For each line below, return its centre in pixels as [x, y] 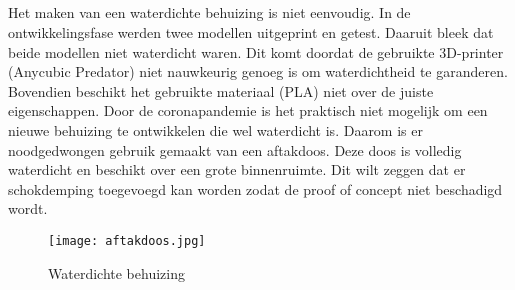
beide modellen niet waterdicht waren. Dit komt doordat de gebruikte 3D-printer [256, 51]
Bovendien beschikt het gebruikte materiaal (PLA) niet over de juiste [221, 90]
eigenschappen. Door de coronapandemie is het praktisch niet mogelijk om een [248, 110]
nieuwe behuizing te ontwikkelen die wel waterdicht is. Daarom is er [215, 129]
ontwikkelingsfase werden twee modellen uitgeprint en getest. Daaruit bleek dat [251, 31]
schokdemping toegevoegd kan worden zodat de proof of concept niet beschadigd [255, 188]
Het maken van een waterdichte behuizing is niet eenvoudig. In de [209, 12]
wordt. [28, 208]
